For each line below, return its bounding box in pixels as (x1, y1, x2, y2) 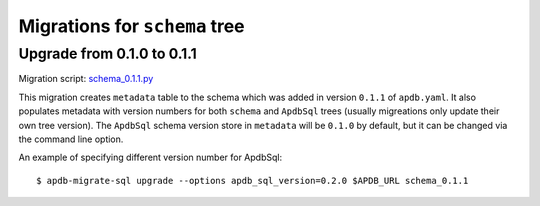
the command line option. (18, 133, 124, 145)
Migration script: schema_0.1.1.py (18, 73, 154, 85)
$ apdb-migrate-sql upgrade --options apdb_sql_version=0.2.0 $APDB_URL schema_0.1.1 (36, 175, 469, 186)
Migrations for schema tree (18, 15, 245, 37)
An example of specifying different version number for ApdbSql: (18, 151, 283, 164)
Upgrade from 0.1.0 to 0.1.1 (18, 45, 197, 63)
